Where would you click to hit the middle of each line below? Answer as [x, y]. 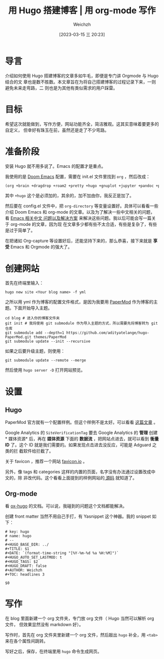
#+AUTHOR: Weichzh [24, 571]
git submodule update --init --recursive [48, 341]
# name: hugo [18, 536]
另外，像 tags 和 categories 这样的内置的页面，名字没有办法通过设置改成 [78, 472]
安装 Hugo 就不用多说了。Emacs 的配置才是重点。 [55, 166]
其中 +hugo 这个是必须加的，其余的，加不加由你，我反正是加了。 [70, 196]
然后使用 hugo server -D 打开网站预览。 [45, 370]
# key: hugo [17, 532]
